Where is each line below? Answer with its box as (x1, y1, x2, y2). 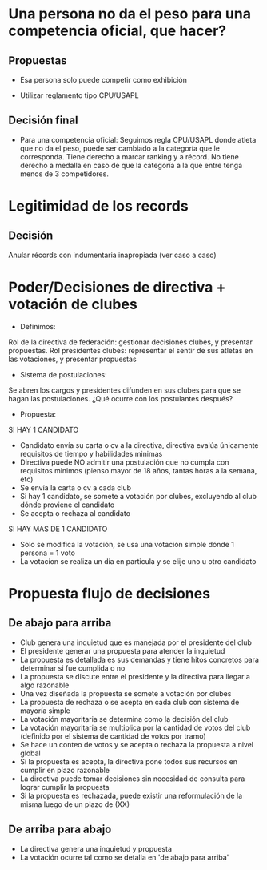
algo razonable (19, 680, 70, 690)
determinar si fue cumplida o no (19, 663, 126, 673)
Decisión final (8, 114, 78, 127)
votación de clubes (8, 296, 137, 313)
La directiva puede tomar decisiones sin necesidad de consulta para (19, 774, 245, 783)
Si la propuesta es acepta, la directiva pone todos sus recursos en (19, 756, 238, 766)
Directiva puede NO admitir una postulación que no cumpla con (19, 457, 229, 467)
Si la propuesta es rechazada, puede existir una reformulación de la (19, 791, 243, 800)
